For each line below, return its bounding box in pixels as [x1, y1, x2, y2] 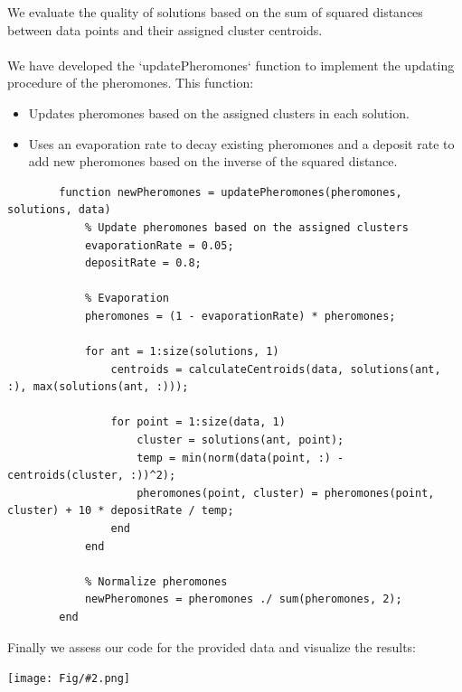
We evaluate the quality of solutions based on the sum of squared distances [7, 3, 423, 21]
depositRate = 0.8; [84, 257, 202, 270]
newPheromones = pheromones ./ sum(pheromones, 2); [84, 593, 402, 606]
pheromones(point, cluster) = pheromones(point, [137, 486, 435, 500]
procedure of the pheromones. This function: [7, 73, 254, 92]
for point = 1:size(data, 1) [110, 416, 286, 429]
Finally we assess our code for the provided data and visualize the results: [7, 637, 416, 656]
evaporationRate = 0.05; [84, 238, 234, 252]
